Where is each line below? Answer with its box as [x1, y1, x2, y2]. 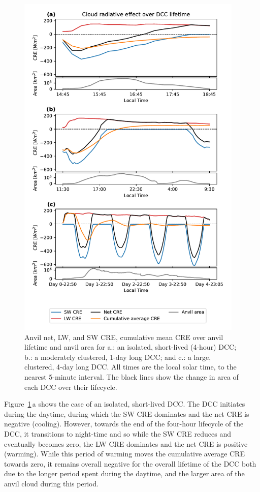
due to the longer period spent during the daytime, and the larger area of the [4, 468, 245, 479]
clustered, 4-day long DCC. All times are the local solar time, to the [24, 361, 237, 372]
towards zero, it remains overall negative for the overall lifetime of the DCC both [4, 458, 256, 469]
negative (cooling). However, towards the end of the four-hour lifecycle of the [4, 418, 244, 429]
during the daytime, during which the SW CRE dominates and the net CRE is [4, 408, 249, 419]
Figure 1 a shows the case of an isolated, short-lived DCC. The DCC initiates [4, 398, 245, 409]
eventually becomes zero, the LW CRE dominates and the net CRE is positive [4, 438, 248, 449]
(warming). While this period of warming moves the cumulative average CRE [4, 448, 245, 459]
